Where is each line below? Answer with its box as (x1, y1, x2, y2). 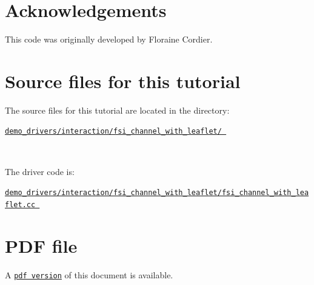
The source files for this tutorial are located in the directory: (5, 103, 230, 116)
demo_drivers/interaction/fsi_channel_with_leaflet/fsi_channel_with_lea (5, 188, 309, 197)
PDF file (5, 233, 78, 258)
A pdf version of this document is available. (5, 268, 173, 281)
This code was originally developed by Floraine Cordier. (5, 33, 213, 46)
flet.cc (5, 200, 36, 209)
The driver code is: (5, 165, 75, 177)
